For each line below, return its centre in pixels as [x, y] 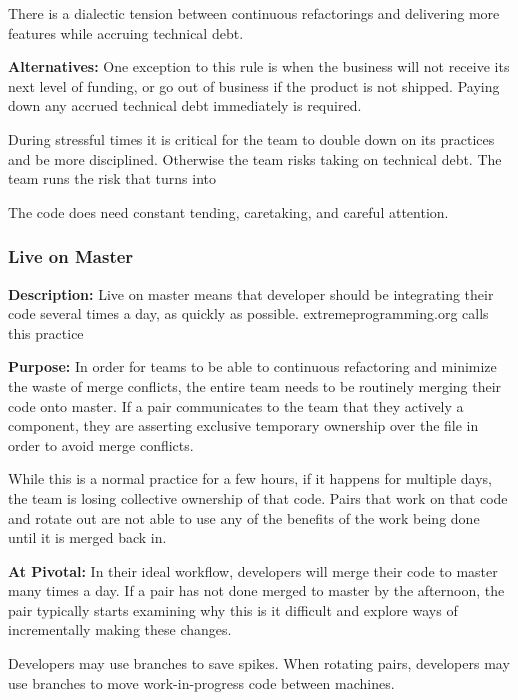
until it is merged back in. [87, 537]
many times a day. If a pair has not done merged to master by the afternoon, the [256, 590]
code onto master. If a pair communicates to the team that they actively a [236, 405]
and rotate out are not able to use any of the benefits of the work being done [244, 517]
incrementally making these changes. [120, 629]
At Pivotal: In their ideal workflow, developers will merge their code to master [253, 570]
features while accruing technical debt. [126, 32]
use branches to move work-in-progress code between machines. [201, 682]
